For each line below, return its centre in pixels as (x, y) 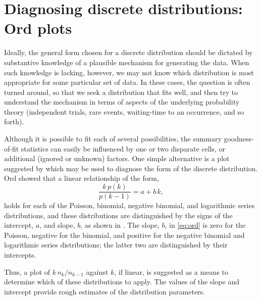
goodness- (239, 139)
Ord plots (38, 28)
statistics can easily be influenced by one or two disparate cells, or (123, 148)
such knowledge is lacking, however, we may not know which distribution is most (129, 72)
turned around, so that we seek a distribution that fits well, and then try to (121, 92)
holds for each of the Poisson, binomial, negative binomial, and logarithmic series (129, 205)
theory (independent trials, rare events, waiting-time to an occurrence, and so (124, 111)
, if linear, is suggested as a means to (171, 271)
